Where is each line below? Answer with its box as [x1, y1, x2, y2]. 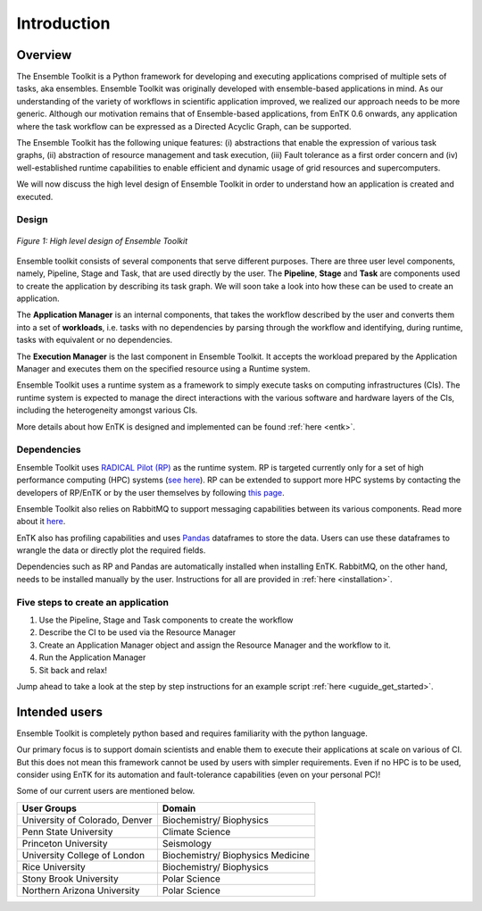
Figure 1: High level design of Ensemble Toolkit [16, 235, 187, 246]
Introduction [16, 13, 111, 33]
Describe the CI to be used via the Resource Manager [38, 627, 237, 638]
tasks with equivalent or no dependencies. [16, 335, 173, 346]
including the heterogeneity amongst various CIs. [16, 405, 198, 415]
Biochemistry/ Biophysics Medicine [162, 848, 310, 861]
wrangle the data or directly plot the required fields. [16, 545, 206, 556]
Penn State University [21, 825, 113, 838]
